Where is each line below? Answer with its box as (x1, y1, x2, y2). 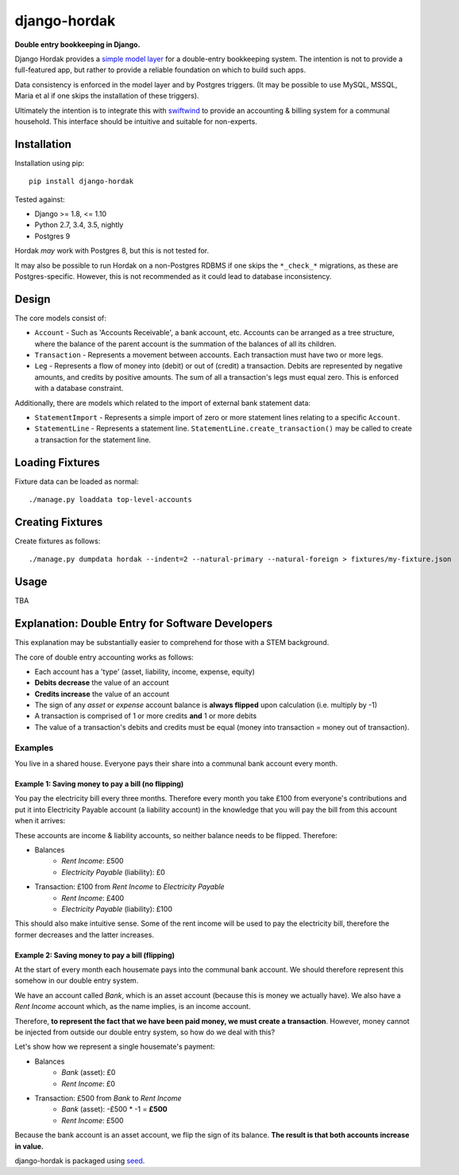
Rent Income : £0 (61, 1079, 115, 1088)
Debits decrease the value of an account (34, 678, 170, 687)
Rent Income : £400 (61, 893, 125, 903)
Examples (14, 742, 54, 753)
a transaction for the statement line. (34, 435, 151, 444)
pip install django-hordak (29, 177, 134, 186)
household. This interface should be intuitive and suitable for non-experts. (14, 116, 257, 126)
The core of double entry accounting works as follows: (14, 652, 194, 662)
